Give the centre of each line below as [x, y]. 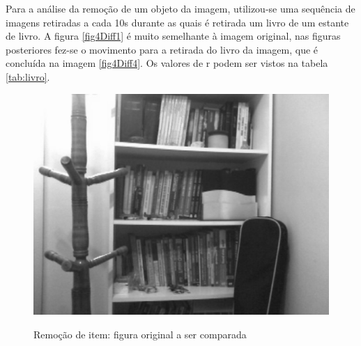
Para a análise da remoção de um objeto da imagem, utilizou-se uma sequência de [180, 8]
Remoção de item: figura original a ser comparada [140, 334]
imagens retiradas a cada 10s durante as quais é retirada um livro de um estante [177, 22]
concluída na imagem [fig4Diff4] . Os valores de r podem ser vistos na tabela [167, 63]
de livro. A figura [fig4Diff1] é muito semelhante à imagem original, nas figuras [173, 36]
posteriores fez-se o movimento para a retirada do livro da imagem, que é [162, 49]
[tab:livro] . [28, 76]
